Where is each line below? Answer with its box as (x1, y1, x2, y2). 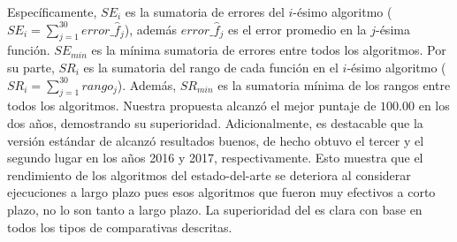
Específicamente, (7, 3, 97, 20)
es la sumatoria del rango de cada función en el (83, 57, 339, 76)
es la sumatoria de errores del (125, 3, 285, 20)
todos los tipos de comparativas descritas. (7, 217, 232, 236)
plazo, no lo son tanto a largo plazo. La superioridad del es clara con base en (7, 200, 423, 218)
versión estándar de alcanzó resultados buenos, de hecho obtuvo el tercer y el (7, 131, 424, 149)
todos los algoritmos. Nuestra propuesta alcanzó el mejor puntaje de (7, 96, 377, 115)
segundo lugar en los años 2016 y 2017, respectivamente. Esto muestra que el (7, 148, 423, 167)
